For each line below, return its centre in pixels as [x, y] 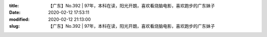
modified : [19, 19]
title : [14, 6]
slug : [14, 26]
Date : [15, 13]
